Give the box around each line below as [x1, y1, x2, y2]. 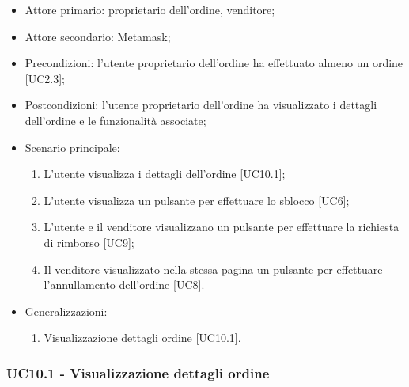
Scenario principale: [25, 138, 120, 155]
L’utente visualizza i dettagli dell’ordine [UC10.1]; [44, 165, 286, 182]
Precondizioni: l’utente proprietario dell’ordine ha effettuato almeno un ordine [25, 55, 403, 71]
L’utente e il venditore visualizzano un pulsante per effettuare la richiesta [44, 218, 400, 235]
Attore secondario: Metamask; [25, 28, 171, 44]
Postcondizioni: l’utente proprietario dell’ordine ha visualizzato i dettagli [25, 97, 377, 113]
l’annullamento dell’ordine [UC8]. [44, 276, 205, 293]
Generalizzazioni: [25, 302, 108, 319]
